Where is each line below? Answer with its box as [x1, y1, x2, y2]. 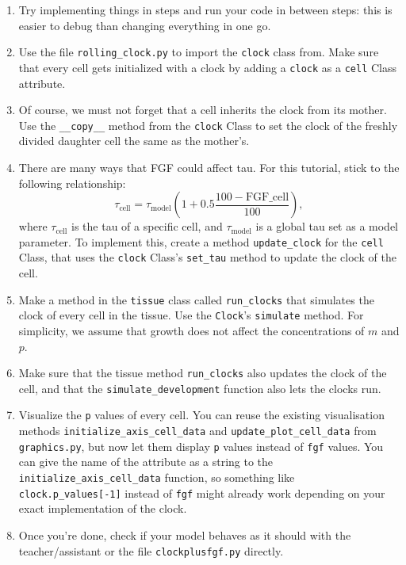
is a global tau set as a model [255, 218, 399, 235]
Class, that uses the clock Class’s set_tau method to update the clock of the [18, 249, 396, 265]
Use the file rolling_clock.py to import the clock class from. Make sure [18, 44, 379, 60]
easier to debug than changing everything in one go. [18, 17, 271, 33]
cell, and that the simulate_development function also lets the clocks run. [18, 380, 381, 396]
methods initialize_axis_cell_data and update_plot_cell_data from [18, 422, 377, 439]
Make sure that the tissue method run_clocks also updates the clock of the [18, 365, 387, 381]
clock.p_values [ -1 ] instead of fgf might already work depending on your [18, 484, 385, 501]
